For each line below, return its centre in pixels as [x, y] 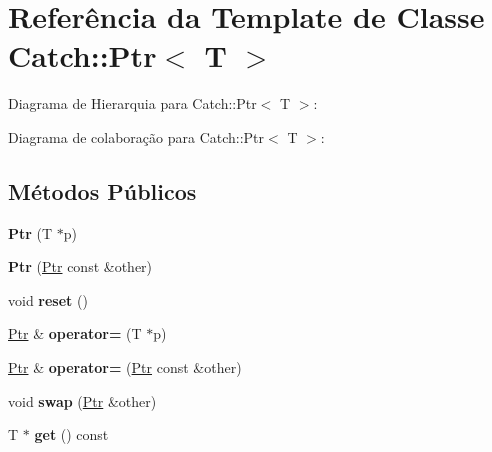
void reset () [48, 299]
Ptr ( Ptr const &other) [80, 266]
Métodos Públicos [102, 190]
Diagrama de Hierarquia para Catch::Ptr [132, 103]
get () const [71, 434]
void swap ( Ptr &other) [82, 400]
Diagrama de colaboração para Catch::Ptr [136, 136]
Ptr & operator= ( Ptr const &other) [125, 367]
